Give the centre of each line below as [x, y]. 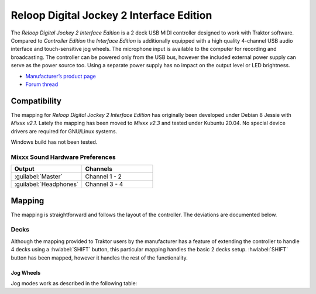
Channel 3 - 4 [104, 184]
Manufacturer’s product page [61, 76]
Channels [99, 169]
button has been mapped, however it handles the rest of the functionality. [99, 258]
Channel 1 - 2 [104, 177]
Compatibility [36, 101]
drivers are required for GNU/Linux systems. [64, 131]
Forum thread [42, 84]
